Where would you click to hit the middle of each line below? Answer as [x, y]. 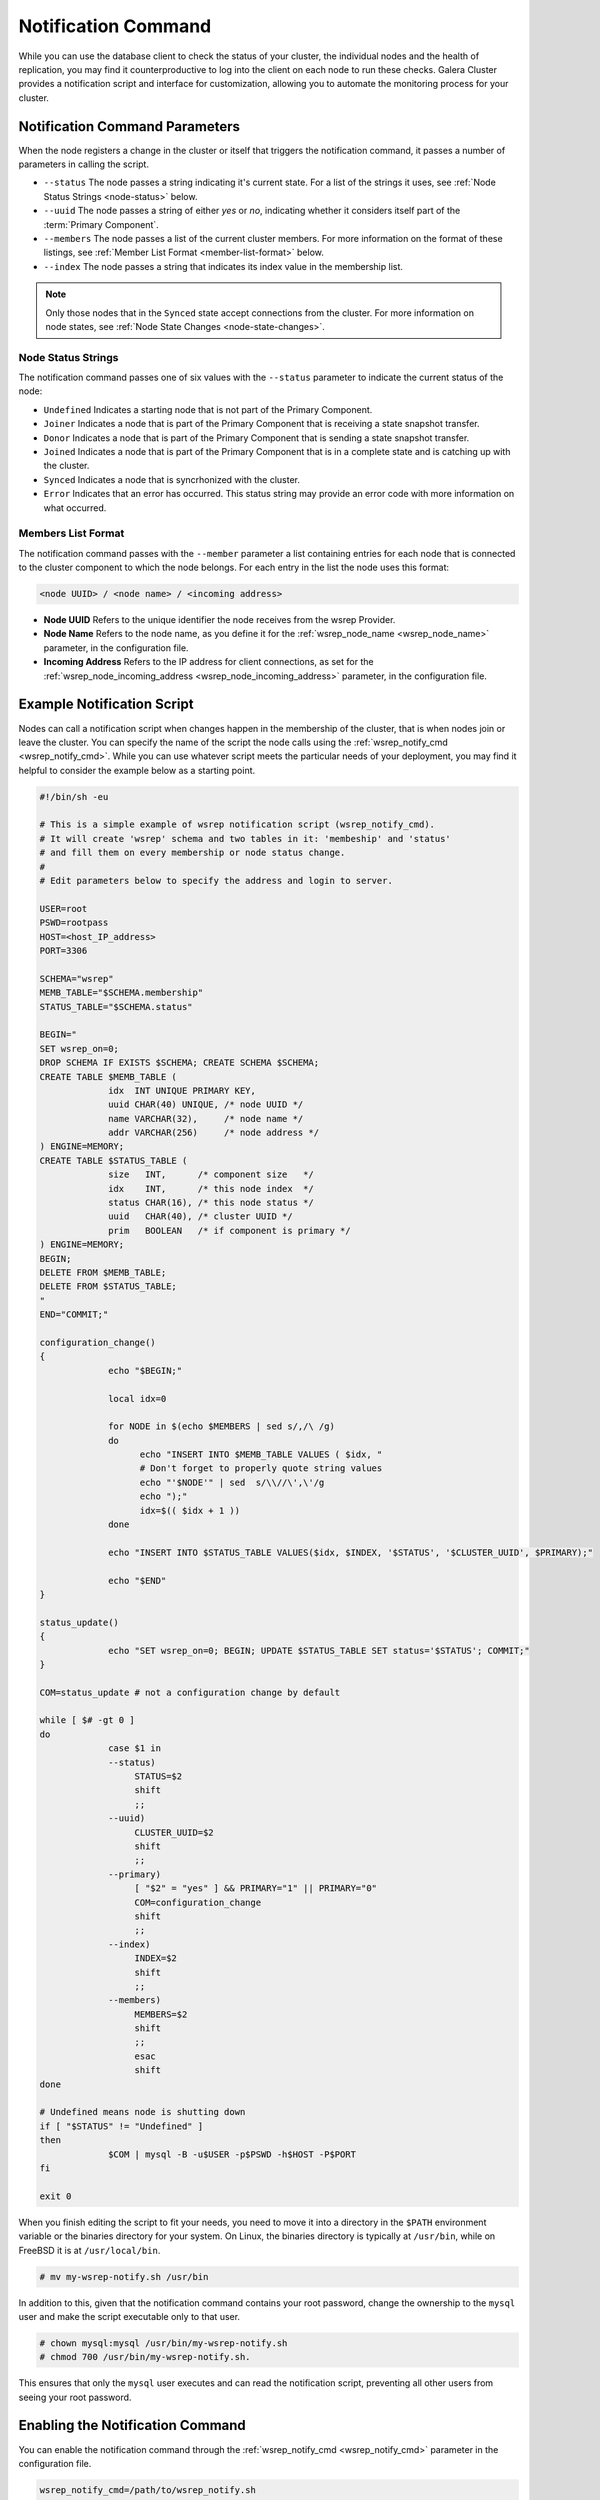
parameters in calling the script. [84, 164]
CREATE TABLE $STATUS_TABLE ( [113, 1160]
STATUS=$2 [158, 1776]
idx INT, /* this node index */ [211, 1188]
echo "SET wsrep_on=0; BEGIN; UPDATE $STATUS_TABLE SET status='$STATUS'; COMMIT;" [319, 1650]
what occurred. [75, 507]
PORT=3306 [63, 950]
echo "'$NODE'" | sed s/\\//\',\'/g [232, 1482]
